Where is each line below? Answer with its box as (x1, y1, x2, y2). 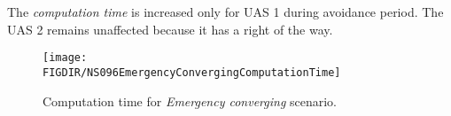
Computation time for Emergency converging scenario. (43, 91, 338, 110)
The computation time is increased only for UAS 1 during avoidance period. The (7, 3, 444, 20)
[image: (43, 51, 88, 65)
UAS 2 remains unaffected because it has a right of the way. (7, 19, 333, 38)
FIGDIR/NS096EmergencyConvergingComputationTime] (43, 66, 341, 79)
